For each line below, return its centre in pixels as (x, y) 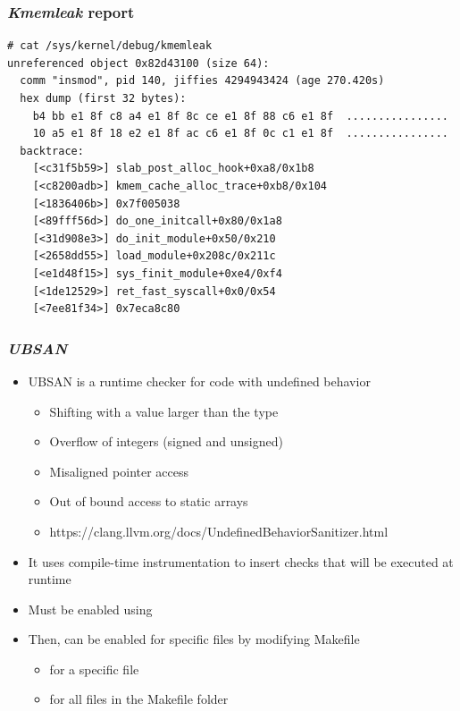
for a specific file (94, 669)
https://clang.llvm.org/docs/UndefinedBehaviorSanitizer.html (219, 531)
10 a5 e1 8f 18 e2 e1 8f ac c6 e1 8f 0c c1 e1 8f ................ (240, 134)
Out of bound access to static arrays (149, 501)
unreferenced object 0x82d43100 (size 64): (138, 63)
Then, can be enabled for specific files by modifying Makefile (194, 639)
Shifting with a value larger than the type (164, 411)
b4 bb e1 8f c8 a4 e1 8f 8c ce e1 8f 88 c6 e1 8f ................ (240, 116)
